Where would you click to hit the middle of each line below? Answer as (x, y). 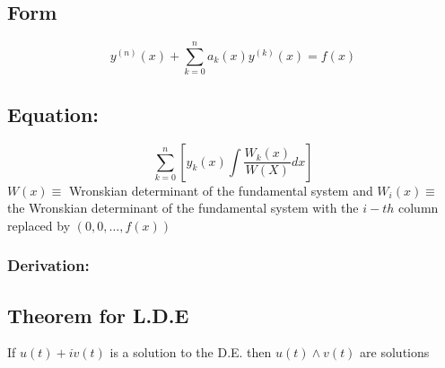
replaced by (39, 225)
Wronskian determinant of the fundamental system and (221, 190)
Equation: (53, 114)
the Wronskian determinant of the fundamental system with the (183, 208)
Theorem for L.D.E (98, 315)
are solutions (395, 352)
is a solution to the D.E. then (191, 352)
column (418, 208)
